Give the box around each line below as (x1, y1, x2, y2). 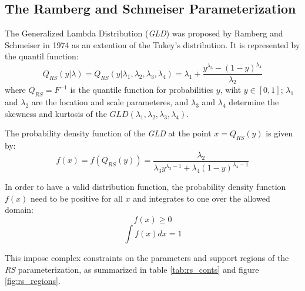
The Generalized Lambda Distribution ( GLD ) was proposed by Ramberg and (5, 27, 283, 39)
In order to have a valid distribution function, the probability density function (5, 180, 286, 193)
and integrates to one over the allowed (133, 192, 270, 204)
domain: (5, 203, 34, 216)
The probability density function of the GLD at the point (5, 127, 212, 139)
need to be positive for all (31, 192, 123, 204)
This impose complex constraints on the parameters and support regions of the (5, 251, 289, 263)
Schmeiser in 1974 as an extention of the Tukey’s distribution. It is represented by (5, 38, 300, 51)
